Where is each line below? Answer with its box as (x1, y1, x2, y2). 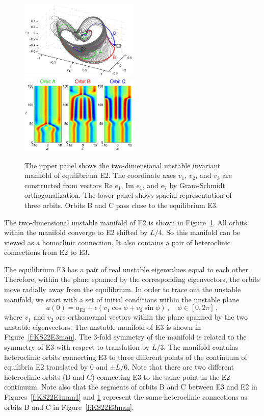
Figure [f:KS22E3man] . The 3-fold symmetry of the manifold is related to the (4, 331, 247, 342)
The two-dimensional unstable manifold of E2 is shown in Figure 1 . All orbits (4, 217, 247, 227)
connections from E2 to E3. (4, 247, 90, 257)
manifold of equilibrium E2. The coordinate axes (24, 170, 176, 180)
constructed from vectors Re (24, 179, 113, 190)
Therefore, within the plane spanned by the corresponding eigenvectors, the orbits (4, 274, 260, 284)
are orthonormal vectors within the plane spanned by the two (56, 311, 248, 322)
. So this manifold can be (162, 227, 241, 238)
